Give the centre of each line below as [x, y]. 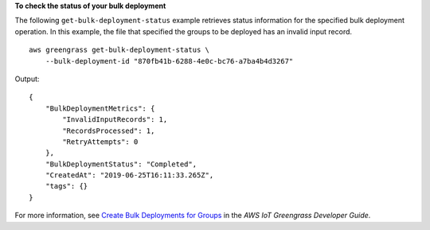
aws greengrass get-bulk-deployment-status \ [119, 50]
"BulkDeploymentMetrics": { [100, 108]
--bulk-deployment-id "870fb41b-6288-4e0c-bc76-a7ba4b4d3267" [169, 61]
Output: [27, 79]
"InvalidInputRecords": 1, [115, 120]
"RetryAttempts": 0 [100, 142]
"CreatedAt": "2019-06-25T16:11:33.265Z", [129, 175]
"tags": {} [66, 186]
